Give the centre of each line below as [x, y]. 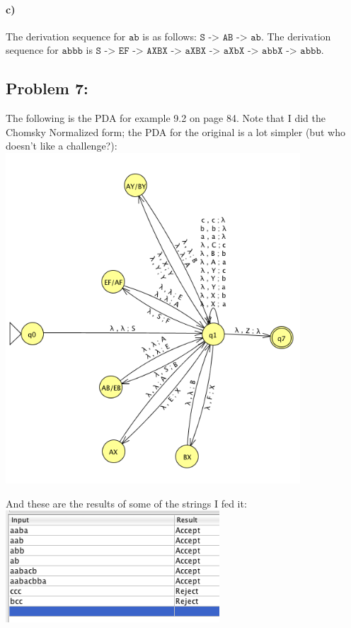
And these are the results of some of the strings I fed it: [126, 503]
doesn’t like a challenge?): [62, 146]
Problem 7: [47, 88]
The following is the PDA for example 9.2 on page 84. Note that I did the [166, 118]
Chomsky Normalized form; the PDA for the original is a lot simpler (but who [175, 131]
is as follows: [169, 36]
